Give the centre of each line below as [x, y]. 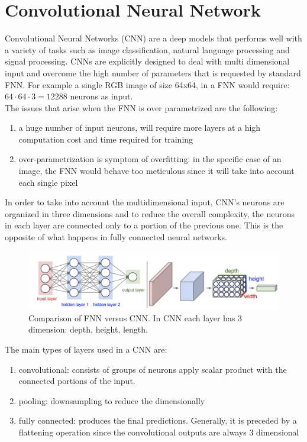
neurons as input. [101, 96]
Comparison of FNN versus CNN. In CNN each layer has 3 [135, 317]
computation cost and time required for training [106, 139]
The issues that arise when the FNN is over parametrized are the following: [141, 107]
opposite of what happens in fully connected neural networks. [116, 237]
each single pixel [48, 182]
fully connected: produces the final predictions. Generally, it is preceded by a [158, 420]
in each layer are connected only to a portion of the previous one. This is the [144, 225]
